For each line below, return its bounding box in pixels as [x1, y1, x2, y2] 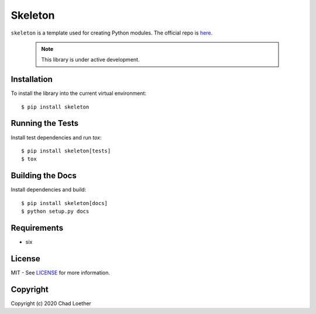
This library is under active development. [41, 56, 140, 63]
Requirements [11, 223, 64, 233]
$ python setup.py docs [21, 208, 90, 214]
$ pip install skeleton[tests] [21, 147, 111, 154]
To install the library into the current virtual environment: [11, 90, 146, 97]
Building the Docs [11, 170, 77, 181]
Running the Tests [11, 118, 79, 128]
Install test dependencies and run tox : [11, 134, 102, 141]
